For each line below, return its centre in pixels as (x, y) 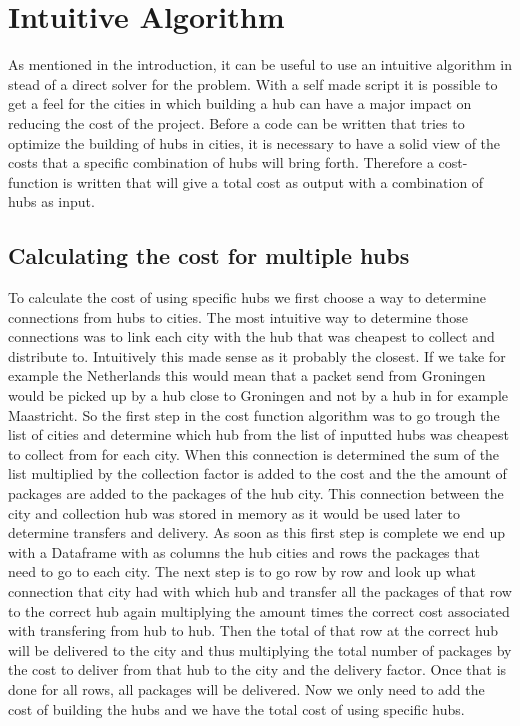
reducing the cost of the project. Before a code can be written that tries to (236, 122)
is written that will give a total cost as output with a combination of (273, 181)
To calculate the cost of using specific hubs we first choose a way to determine (247, 297)
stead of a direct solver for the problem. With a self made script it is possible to (253, 83)
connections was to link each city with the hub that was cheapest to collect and (251, 336)
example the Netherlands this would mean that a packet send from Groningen (247, 375)
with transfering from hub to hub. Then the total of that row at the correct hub (253, 630)
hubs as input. (51, 201)
